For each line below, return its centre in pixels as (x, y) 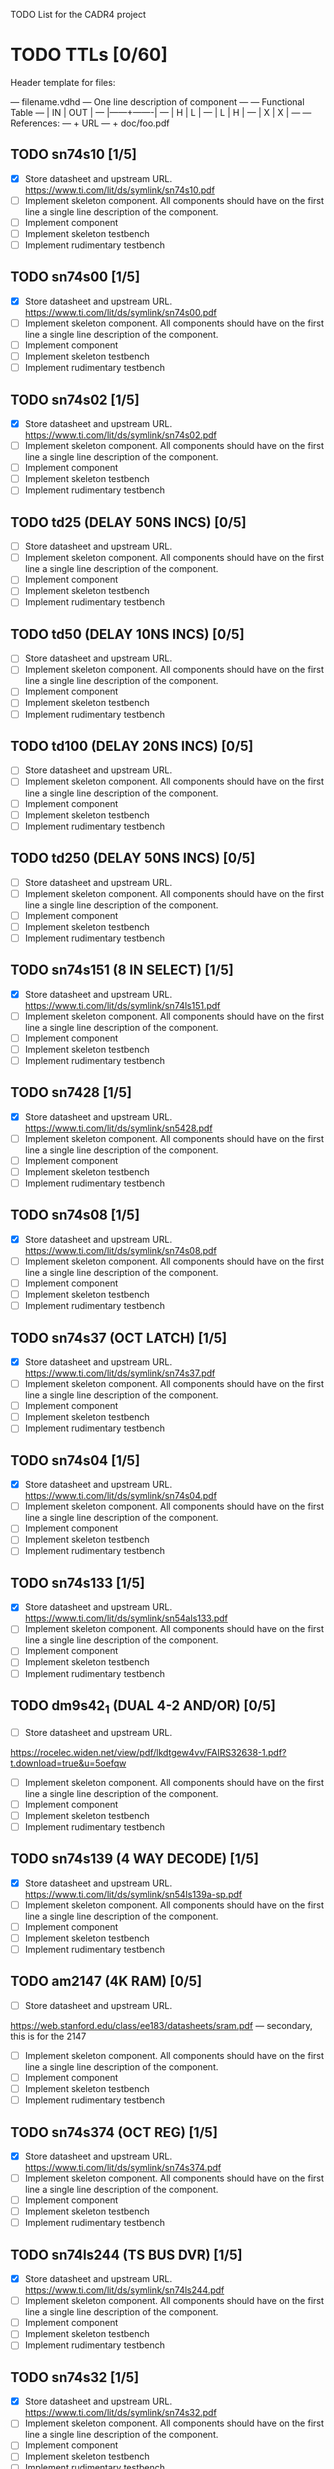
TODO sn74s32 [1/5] (75, 2377)
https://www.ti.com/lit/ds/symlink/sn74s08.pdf (120, 1250)
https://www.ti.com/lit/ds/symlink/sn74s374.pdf (123, 2167)
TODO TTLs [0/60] (89, 55)
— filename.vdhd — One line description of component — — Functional (157, 101)
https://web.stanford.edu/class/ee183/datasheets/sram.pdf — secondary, (161, 2025)
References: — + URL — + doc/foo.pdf (90, 123)
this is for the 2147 (48, 2036)
